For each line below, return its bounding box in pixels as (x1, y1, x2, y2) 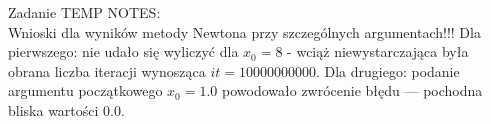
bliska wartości (8, 99, 99, 120)
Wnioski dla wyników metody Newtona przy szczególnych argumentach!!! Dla (8, 21, 481, 42)
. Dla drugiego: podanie (315, 60, 460, 81)
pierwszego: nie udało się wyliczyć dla (8, 41, 239, 62)
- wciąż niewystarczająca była (287, 41, 469, 62)
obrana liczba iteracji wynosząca (8, 60, 206, 81)
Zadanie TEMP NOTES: (8, 2, 161, 22)
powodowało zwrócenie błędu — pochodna (222, 80, 483, 101)
